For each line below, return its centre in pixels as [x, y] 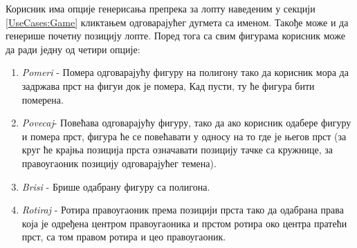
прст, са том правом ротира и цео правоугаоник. [124, 237]
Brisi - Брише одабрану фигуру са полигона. [116, 186]
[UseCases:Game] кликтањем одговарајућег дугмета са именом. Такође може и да [177, 22]
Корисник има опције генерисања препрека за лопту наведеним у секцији [161, 8]
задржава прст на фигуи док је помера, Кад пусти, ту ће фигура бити [168, 85]
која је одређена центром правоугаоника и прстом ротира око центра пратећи [184, 223]
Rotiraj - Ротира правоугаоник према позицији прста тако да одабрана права [183, 210]
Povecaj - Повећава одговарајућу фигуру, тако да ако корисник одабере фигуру [186, 123]
